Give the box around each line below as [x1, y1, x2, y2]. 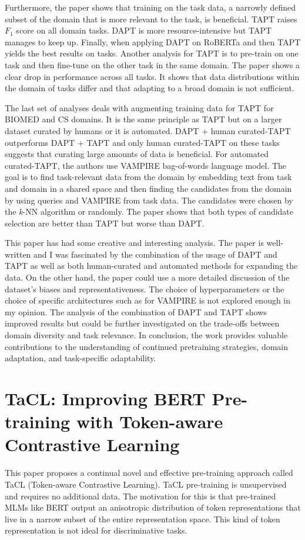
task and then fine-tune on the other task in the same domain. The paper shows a [5, 58, 300, 71]
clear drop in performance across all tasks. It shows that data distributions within [5, 70, 300, 82]
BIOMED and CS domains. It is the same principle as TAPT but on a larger [5, 113, 282, 125]
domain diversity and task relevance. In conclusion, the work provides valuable [5, 329, 288, 341]
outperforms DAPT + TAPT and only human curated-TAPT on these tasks [5, 136, 280, 148]
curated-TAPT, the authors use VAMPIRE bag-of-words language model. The [5, 159, 287, 171]
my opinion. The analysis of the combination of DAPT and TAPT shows [5, 305, 267, 318]
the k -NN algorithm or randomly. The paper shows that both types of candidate [5, 205, 294, 218]
